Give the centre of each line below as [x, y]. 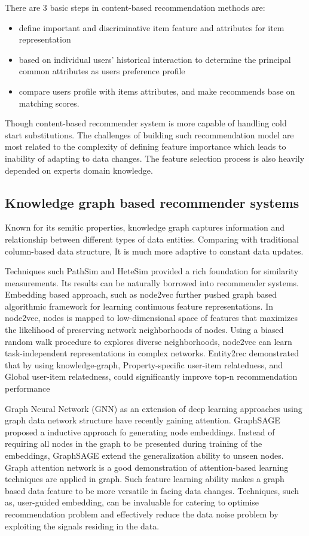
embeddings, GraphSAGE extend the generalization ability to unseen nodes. [144, 455]
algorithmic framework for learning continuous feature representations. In [139, 306]
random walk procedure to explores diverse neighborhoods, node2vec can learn [149, 341]
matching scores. [49, 103]
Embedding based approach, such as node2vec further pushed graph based [141, 294]
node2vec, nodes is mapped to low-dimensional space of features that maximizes [152, 318]
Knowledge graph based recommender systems [152, 202]
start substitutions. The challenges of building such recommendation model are [149, 134]
